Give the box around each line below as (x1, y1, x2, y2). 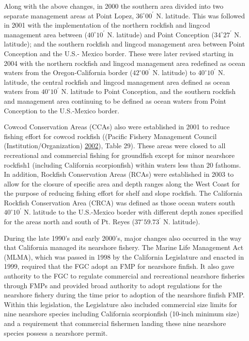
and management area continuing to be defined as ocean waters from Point (4, 95, 226, 106)
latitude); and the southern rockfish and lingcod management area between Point (4, 39, 245, 49)
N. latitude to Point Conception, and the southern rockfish (61, 86, 236, 96)
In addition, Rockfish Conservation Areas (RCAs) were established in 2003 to (4, 169, 234, 179)
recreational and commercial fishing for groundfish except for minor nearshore (4, 150, 235, 160)
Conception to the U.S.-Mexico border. (4, 105, 120, 115)
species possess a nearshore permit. (4, 327, 108, 338)
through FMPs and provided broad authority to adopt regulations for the (4, 280, 222, 290)
